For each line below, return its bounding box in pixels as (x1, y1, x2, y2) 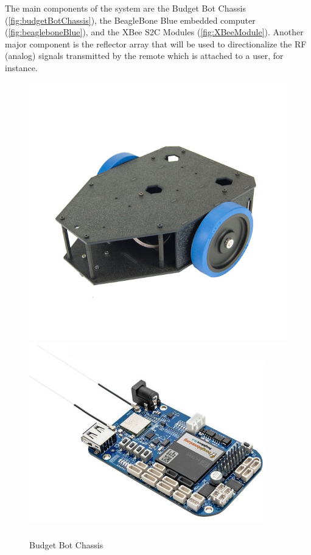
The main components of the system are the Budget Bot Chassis (5, 2, 246, 14)
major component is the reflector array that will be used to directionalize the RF (5, 37, 307, 50)
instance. (5, 61, 38, 74)
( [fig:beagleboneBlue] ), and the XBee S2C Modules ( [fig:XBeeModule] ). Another (5, 26, 304, 38)
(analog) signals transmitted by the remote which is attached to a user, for (5, 49, 284, 62)
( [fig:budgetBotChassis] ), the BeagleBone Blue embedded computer (5, 13, 256, 26)
